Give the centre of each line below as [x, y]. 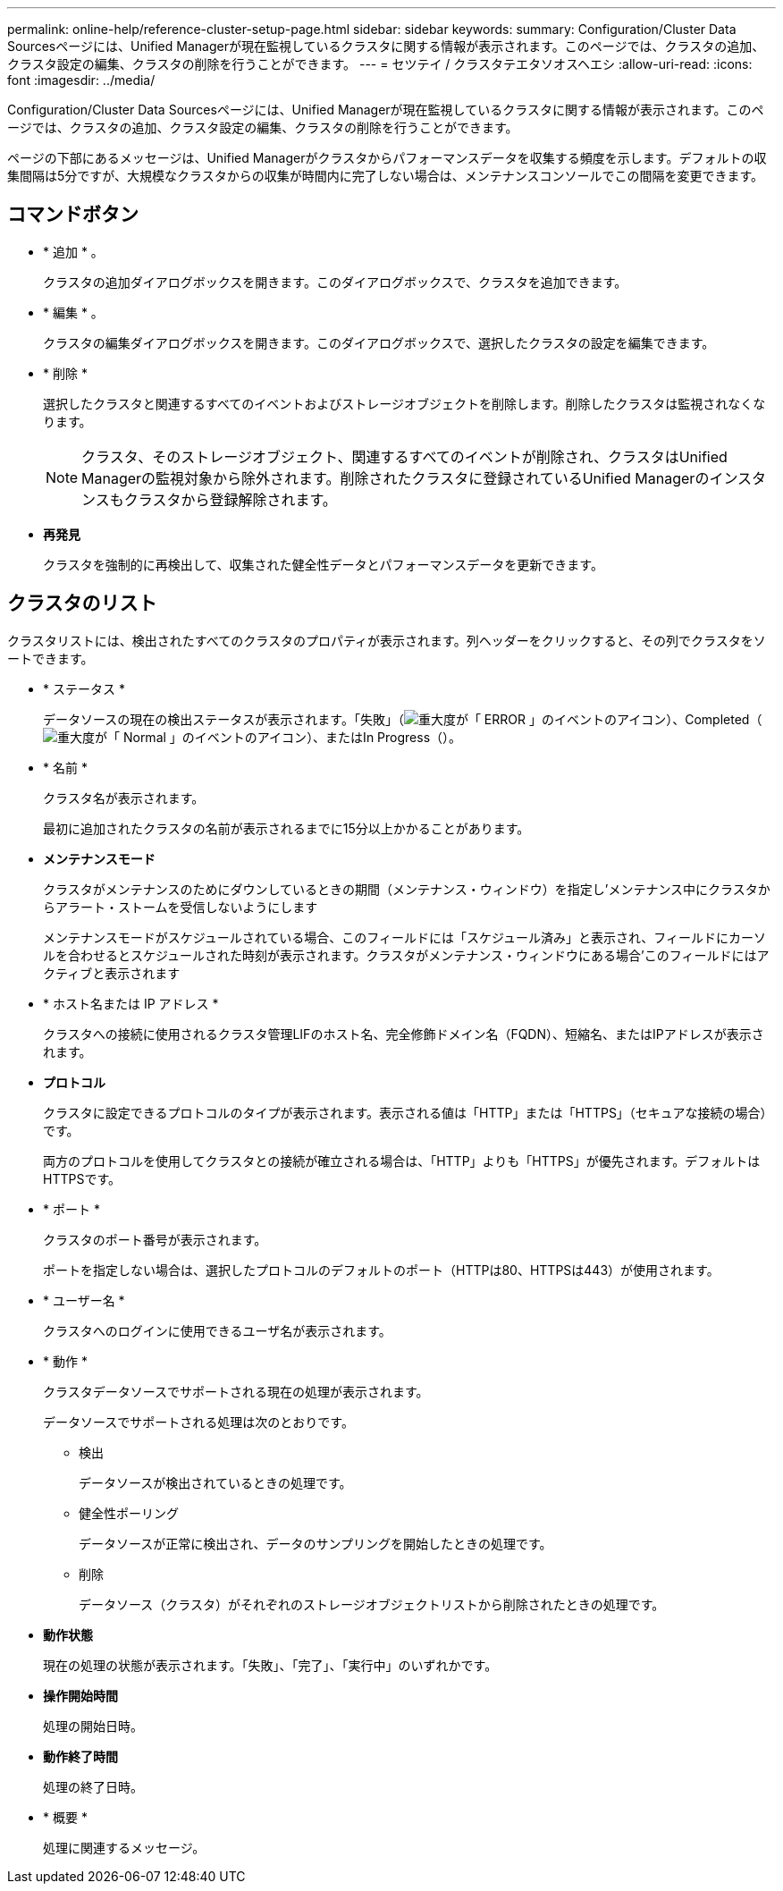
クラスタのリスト [82, 604]
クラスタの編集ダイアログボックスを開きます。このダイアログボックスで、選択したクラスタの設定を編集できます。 [379, 342]
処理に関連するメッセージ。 [124, 1847]
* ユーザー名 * [84, 1300]
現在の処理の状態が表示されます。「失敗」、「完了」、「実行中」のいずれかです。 [270, 1665]
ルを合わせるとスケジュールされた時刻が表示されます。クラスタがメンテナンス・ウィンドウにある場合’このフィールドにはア [406, 955]
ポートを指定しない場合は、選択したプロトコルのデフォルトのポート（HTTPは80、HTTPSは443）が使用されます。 [381, 1270]
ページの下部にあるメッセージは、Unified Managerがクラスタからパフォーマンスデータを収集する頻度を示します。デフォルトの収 [387, 158]
